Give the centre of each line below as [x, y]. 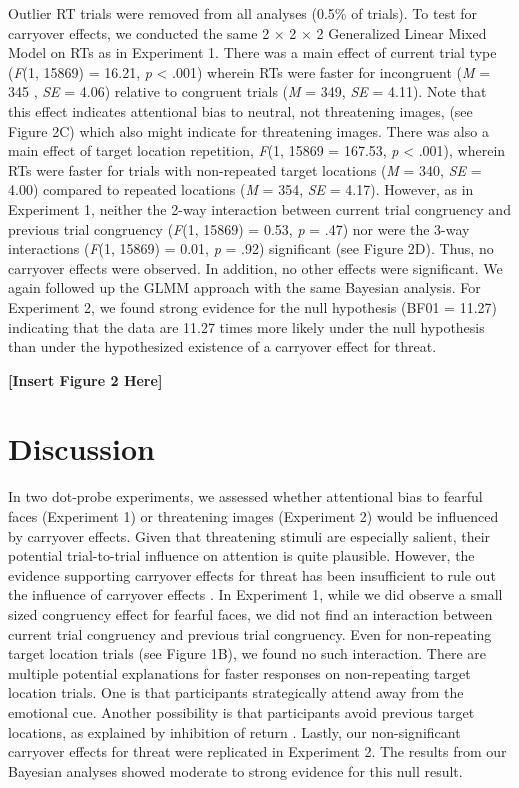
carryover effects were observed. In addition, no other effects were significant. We [255, 267]
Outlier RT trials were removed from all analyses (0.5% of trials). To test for [243, 13]
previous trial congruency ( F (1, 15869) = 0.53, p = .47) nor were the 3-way [239, 228]
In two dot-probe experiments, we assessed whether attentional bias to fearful [245, 496]
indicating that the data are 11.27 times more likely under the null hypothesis [246, 326]
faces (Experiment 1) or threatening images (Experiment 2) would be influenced [253, 516]
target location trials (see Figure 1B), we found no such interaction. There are [247, 653]
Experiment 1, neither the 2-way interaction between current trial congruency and [259, 208]
